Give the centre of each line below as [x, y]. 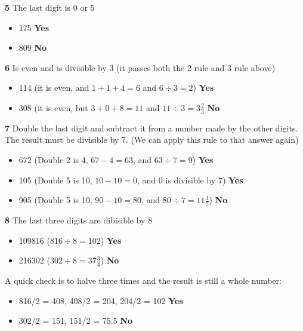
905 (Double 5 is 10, [55, 200]
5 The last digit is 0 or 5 [50, 7]
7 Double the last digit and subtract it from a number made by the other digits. [151, 128]
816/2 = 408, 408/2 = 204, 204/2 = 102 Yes [101, 300]
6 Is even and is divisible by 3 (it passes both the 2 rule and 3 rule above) [140, 67]
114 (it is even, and [54, 88]
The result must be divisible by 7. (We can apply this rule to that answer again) [152, 140]
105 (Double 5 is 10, [55, 180]
